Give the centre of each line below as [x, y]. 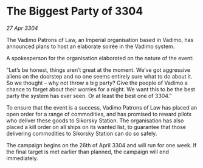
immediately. [22, 158]
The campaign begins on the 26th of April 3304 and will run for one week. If [101, 145]
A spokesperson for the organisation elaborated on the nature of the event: [100, 58]
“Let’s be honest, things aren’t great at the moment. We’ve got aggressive [98, 70]
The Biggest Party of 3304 [75, 11]
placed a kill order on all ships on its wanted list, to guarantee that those [96, 127]
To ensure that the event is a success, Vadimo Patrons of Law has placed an [102, 107]
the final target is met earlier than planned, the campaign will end [88, 152]
